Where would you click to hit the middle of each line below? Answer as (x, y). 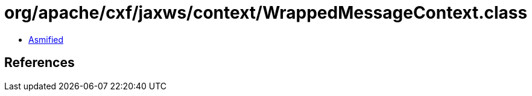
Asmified (46, 39)
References (40, 63)
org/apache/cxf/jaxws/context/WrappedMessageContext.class (266, 13)
